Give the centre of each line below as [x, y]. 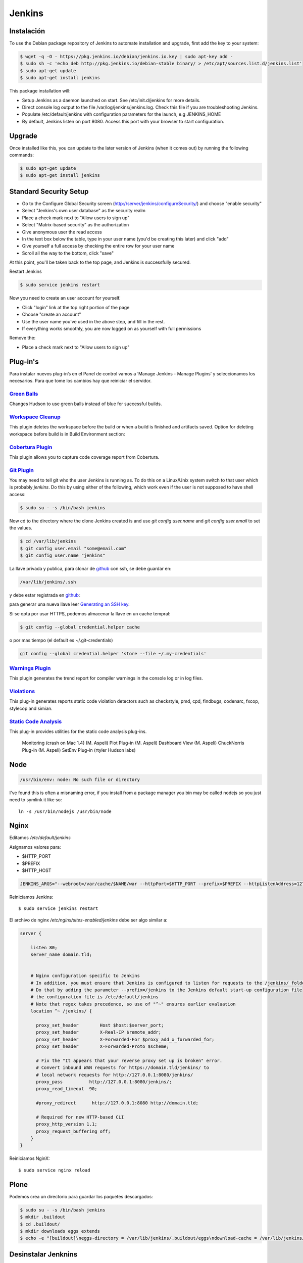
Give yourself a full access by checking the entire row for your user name [98, 246]
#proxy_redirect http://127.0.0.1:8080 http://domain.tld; [117, 1103]
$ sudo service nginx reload [54, 1170]
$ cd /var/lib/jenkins [48, 541]
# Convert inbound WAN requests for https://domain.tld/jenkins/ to [123, 1068]
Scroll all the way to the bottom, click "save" [68, 253]
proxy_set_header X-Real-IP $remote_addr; [99, 1032]
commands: [22, 155]
